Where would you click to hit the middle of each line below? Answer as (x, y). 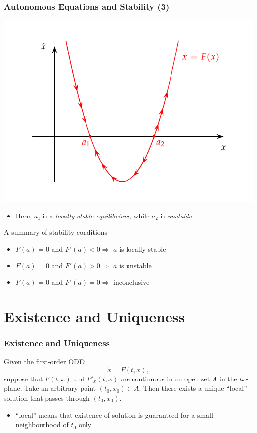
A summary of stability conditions (56, 232)
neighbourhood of (42, 424)
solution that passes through (47, 398)
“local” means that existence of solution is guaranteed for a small (114, 414)
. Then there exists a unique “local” (193, 388)
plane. (13, 388)
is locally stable (143, 248)
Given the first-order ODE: (45, 361)
